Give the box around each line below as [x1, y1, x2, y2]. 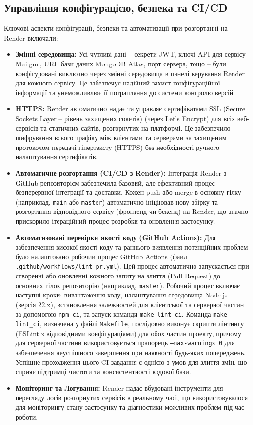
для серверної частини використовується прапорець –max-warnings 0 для [15, 338, 235, 348]
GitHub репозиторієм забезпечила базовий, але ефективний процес [15, 177, 215, 188]
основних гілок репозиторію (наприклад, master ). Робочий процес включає [15, 280, 240, 290]
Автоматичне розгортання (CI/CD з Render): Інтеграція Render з [15, 168, 227, 178]
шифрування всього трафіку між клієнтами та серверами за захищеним [15, 132, 227, 143]
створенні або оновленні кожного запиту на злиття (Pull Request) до [15, 270, 220, 280]
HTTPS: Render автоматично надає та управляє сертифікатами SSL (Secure [15, 104, 246, 114]
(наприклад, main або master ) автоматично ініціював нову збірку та [15, 196, 218, 207]
